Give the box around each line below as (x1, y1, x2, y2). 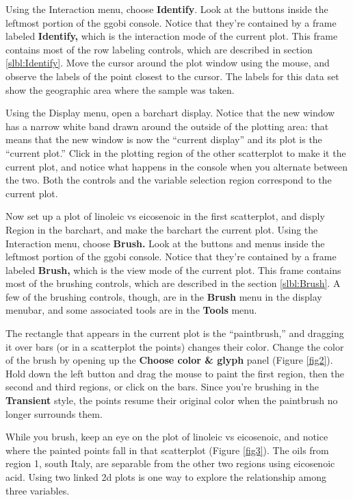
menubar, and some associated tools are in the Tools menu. (5, 303, 257, 317)
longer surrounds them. (5, 406, 103, 421)
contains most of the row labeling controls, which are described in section (5, 42, 313, 56)
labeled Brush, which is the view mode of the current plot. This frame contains (5, 262, 341, 277)
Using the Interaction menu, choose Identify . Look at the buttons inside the (5, 2, 328, 16)
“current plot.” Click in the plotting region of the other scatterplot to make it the (5, 145, 346, 160)
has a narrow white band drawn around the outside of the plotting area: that (5, 118, 329, 133)
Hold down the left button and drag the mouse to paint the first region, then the (5, 366, 344, 380)
